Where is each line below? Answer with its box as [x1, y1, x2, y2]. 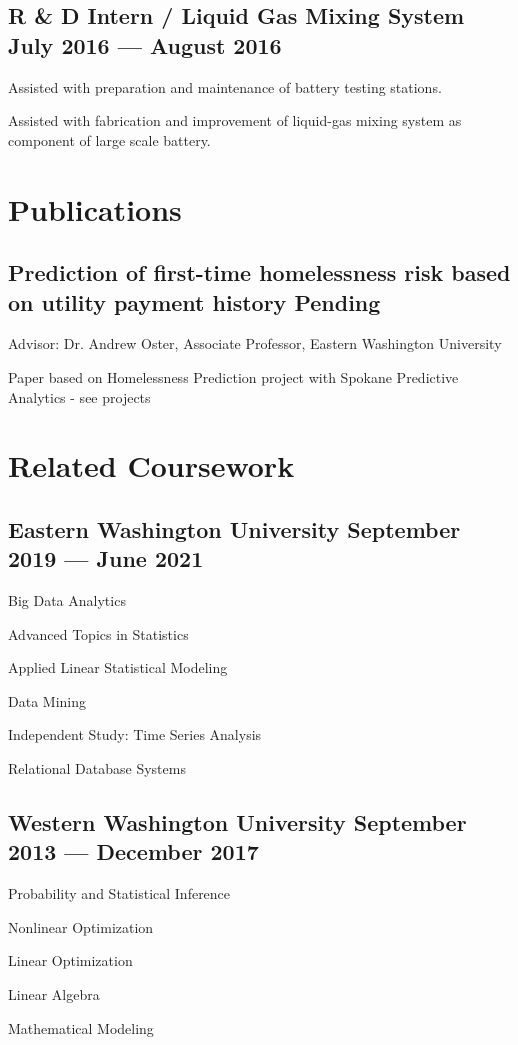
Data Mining [8, 690, 86, 711]
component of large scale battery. [8, 129, 211, 150]
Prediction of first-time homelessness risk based [8, 257, 511, 288]
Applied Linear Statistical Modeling [8, 657, 228, 678]
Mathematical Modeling [8, 1017, 154, 1038]
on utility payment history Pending [8, 286, 381, 317]
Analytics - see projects [8, 386, 151, 407]
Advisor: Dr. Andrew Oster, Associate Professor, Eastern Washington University [8, 333, 502, 354]
